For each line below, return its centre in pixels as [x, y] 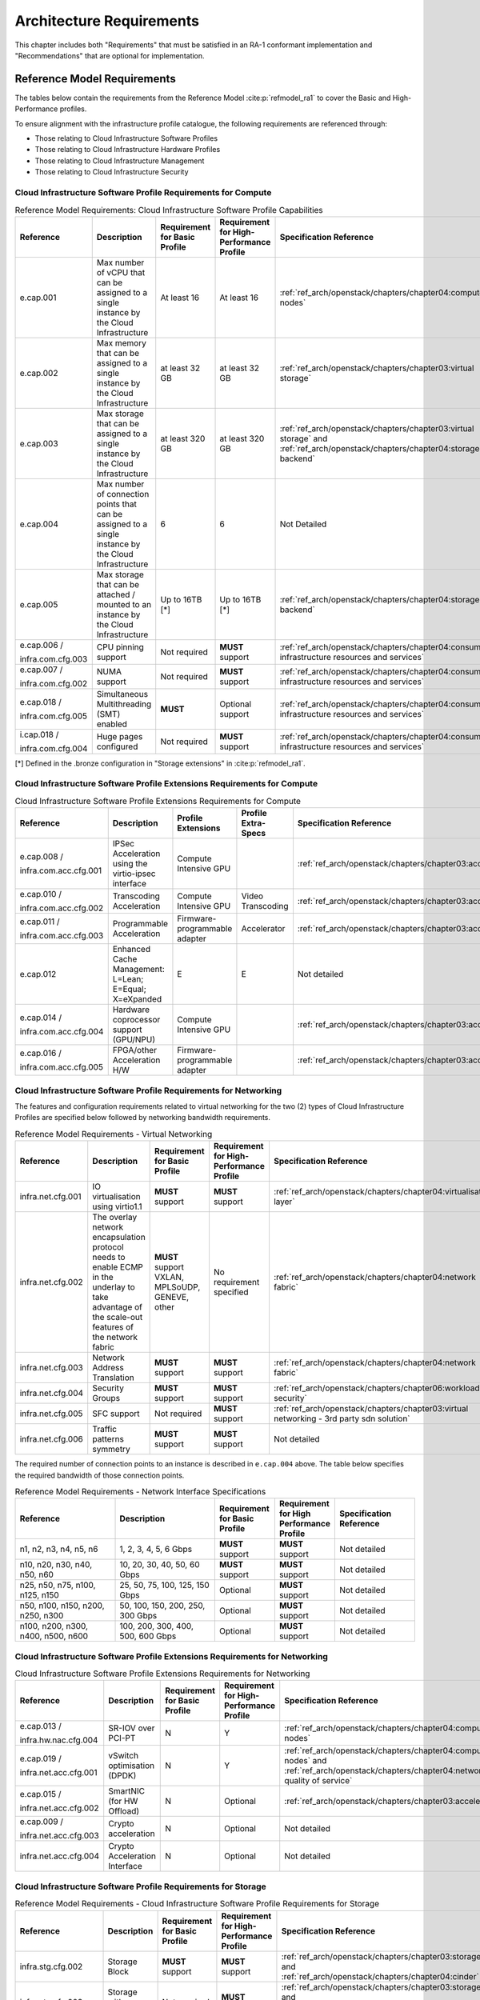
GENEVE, [172, 1298]
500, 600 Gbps [148, 1636]
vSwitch [124, 1756]
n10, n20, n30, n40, [56, 1565]
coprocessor [136, 1020]
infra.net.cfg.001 [50, 1197]
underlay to [114, 1287]
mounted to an [124, 604]
